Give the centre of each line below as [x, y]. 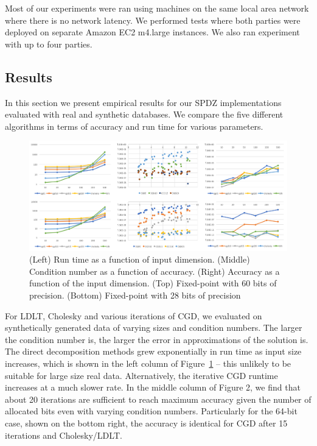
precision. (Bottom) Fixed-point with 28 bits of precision [135, 295]
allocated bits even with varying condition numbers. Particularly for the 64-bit [151, 411]
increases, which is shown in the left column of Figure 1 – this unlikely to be [148, 363]
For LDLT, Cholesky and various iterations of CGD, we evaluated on [134, 315]
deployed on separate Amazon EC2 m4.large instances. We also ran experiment [152, 32]
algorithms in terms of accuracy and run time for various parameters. [134, 126]
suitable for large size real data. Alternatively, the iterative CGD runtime [141, 375]
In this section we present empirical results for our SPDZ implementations [143, 102]
